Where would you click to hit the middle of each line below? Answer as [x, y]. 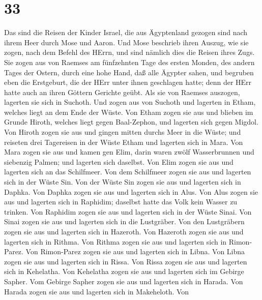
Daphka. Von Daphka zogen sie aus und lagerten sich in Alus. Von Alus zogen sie [131, 191]
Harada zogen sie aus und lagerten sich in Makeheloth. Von [97, 291]
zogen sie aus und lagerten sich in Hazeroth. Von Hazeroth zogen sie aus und [124, 231]
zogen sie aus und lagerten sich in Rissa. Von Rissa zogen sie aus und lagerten [126, 261]
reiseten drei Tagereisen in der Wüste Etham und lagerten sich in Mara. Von [124, 142]
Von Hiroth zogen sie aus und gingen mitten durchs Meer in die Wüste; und [123, 132]
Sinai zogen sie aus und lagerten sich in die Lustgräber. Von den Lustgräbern [124, 221]
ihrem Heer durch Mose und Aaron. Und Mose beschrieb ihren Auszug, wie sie [126, 42]
